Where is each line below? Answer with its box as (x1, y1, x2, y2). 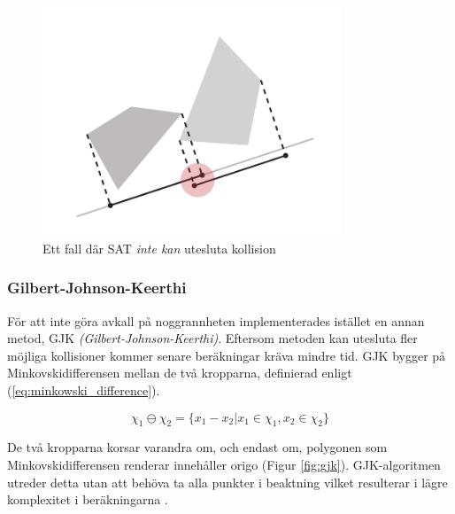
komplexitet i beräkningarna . (7, 490, 168, 509)
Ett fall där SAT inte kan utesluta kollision (42, 238, 276, 257)
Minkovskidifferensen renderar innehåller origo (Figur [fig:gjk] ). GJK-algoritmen (7, 456, 441, 474)
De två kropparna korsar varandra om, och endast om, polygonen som (7, 438, 388, 456)
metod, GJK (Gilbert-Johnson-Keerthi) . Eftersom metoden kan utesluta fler (7, 329, 418, 347)
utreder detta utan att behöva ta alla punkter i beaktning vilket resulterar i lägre (7, 472, 448, 491)
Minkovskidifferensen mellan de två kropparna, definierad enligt (7, 363, 352, 382)
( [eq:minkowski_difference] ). (7, 381, 160, 400)
